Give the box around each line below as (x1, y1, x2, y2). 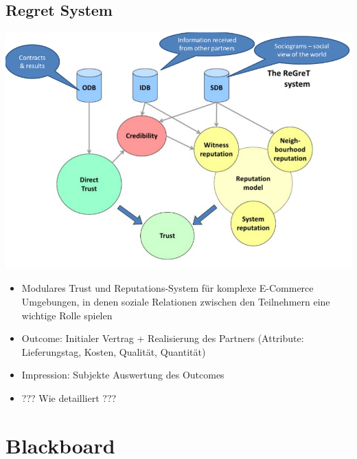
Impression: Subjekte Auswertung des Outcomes (21, 367, 224, 382)
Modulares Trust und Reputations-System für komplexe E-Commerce (21, 281, 314, 295)
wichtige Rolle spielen (21, 308, 113, 322)
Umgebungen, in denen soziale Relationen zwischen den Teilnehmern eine (21, 294, 330, 308)
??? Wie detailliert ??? (21, 390, 117, 405)
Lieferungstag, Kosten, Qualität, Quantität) (21, 344, 206, 359)
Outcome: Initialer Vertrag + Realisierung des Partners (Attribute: (21, 331, 304, 345)
